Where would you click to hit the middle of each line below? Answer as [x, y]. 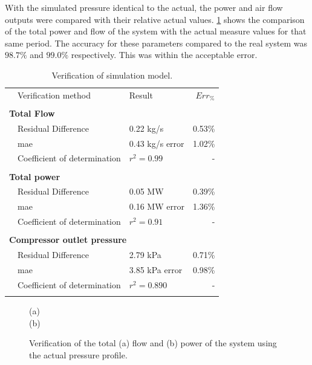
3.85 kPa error [156, 269]
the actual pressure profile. [78, 354]
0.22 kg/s [146, 128]
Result [141, 95]
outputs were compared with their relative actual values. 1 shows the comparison [155, 19]
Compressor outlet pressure [68, 240]
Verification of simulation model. [112, 75]
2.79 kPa [145, 254]
